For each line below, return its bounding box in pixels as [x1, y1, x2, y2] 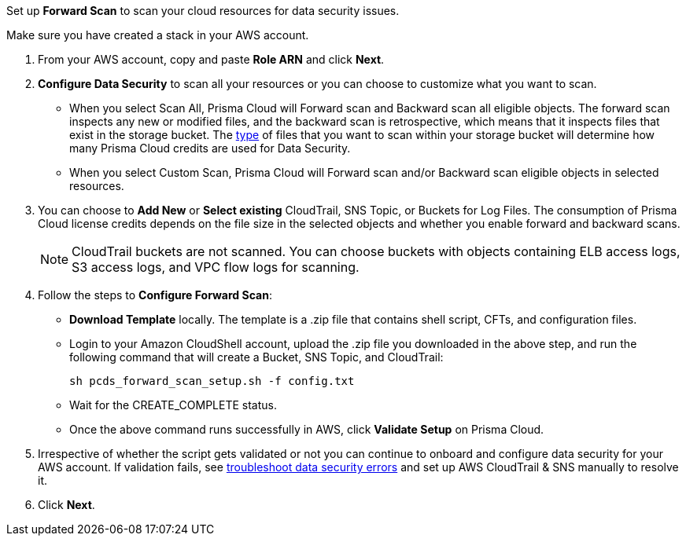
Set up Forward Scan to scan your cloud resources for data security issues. [6, 4, 400, 17]
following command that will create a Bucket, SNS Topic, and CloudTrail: [69, 350, 444, 364]
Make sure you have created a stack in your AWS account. [6, 28, 309, 42]
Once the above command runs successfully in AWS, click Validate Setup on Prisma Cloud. [69, 423, 544, 436]
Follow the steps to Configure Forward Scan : [38, 288, 272, 302]
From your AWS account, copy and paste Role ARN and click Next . [38, 53, 385, 66]
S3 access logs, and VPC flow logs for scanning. [72, 259, 360, 275]
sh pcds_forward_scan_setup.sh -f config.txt [69, 375, 355, 387]
